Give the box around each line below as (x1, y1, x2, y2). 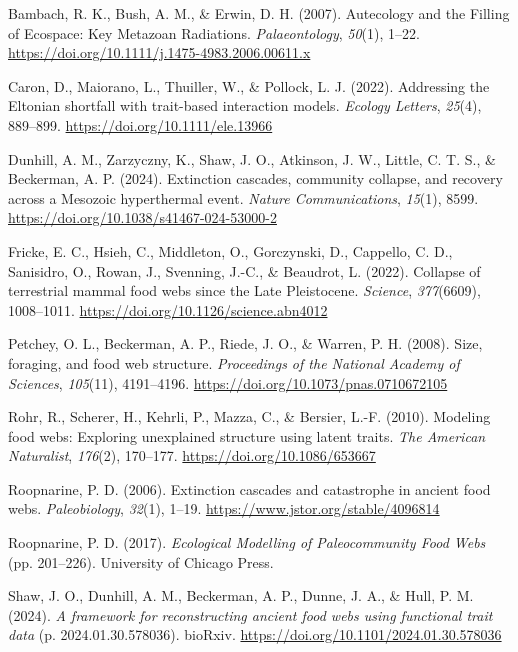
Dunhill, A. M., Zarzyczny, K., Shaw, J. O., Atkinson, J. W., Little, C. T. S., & (8, 148, 496, 169)
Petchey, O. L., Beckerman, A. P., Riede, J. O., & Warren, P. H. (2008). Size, (8, 333, 483, 354)
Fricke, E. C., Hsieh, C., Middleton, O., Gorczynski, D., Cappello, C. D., (8, 240, 453, 261)
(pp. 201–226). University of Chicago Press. (8, 551, 274, 572)
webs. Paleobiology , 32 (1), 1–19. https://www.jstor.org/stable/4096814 (8, 498, 440, 519)
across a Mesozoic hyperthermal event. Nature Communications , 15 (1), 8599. (8, 187, 479, 208)
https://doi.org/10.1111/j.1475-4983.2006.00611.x (8, 42, 311, 63)
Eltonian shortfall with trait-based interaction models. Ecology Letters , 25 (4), (8, 95, 482, 116)
